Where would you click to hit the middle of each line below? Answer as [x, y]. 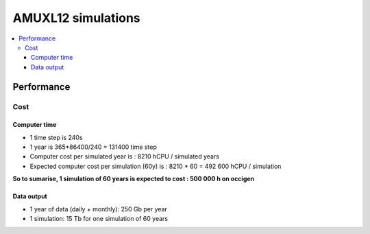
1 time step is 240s [56, 137]
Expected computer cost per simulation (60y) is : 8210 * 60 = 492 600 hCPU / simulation [156, 166]
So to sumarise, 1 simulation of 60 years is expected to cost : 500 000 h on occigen [134, 179]
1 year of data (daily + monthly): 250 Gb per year [98, 209]
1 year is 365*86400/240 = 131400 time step [93, 147]
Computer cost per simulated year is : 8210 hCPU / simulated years [124, 156]
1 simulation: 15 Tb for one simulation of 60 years [99, 219]
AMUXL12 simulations [76, 18]
